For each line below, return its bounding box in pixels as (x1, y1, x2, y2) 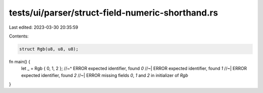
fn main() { (9, 58, 31, 64)
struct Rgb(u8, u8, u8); (19, 46, 79, 52)
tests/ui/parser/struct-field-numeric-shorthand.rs (9, 7, 218, 18)
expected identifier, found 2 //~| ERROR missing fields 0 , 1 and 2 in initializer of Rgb (21, 72, 188, 78)
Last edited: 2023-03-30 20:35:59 (9, 24, 78, 30)
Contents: (9, 33, 29, 39)
